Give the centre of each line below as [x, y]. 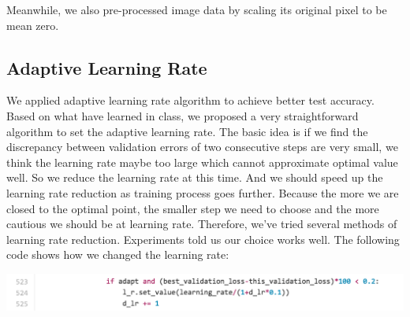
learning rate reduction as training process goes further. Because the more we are [203, 192]
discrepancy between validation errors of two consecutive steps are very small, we [202, 147]
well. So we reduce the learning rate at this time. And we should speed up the [195, 177]
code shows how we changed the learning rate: [118, 254]
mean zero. [33, 25]
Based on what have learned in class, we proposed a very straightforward [183, 115]
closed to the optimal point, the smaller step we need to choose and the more [193, 208]
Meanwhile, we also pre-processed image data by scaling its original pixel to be [197, 9]
